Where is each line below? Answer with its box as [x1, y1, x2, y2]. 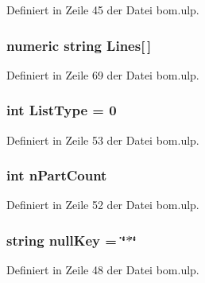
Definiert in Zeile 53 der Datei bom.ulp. [6, 131, 199, 148]
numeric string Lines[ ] [6, 35, 152, 55]
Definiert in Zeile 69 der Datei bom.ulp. [6, 66, 199, 83]
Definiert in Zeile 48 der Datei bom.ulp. [6, 262, 199, 278]
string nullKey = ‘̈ [6, 230, 126, 250]
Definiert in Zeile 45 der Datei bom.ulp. [6, 2, 199, 17]
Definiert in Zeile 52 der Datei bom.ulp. [6, 196, 199, 213]
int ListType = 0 [6, 100, 117, 120]
